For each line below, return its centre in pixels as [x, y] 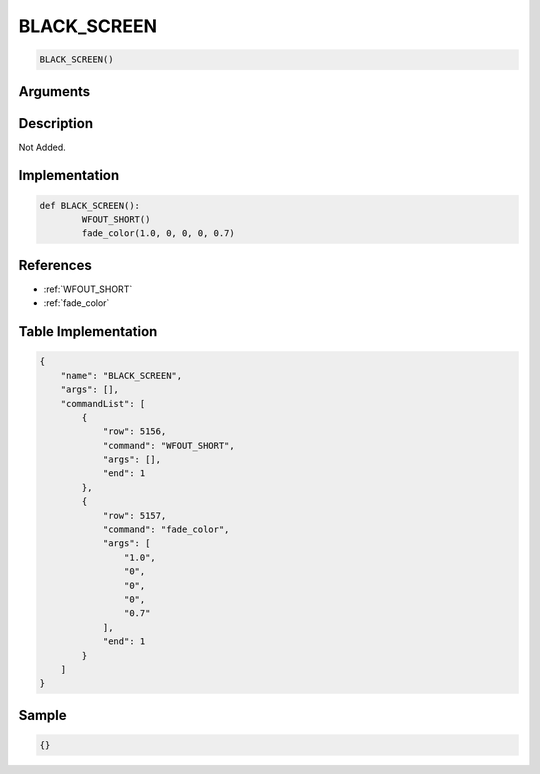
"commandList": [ [103, 403]
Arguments [54, 91]
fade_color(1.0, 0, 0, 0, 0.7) [158, 233]
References [55, 265]
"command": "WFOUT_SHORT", [168, 445]
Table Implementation [88, 331]
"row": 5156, [134, 431]
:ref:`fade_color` [76, 303]
